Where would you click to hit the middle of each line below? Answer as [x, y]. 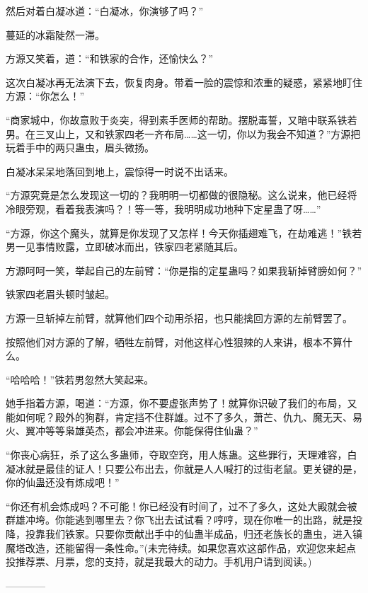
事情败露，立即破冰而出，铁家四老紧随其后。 [139, 247]
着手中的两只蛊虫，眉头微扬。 [85, 148]
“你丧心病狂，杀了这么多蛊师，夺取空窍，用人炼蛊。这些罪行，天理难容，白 [182, 455]
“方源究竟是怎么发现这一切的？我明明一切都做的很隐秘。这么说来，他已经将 [182, 195]
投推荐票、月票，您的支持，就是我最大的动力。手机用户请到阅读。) [159, 562]
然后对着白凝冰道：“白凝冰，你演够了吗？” [105, 11]
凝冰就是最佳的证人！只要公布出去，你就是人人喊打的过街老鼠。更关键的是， [184, 468]
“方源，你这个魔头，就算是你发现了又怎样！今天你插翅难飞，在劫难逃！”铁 [179, 232]
